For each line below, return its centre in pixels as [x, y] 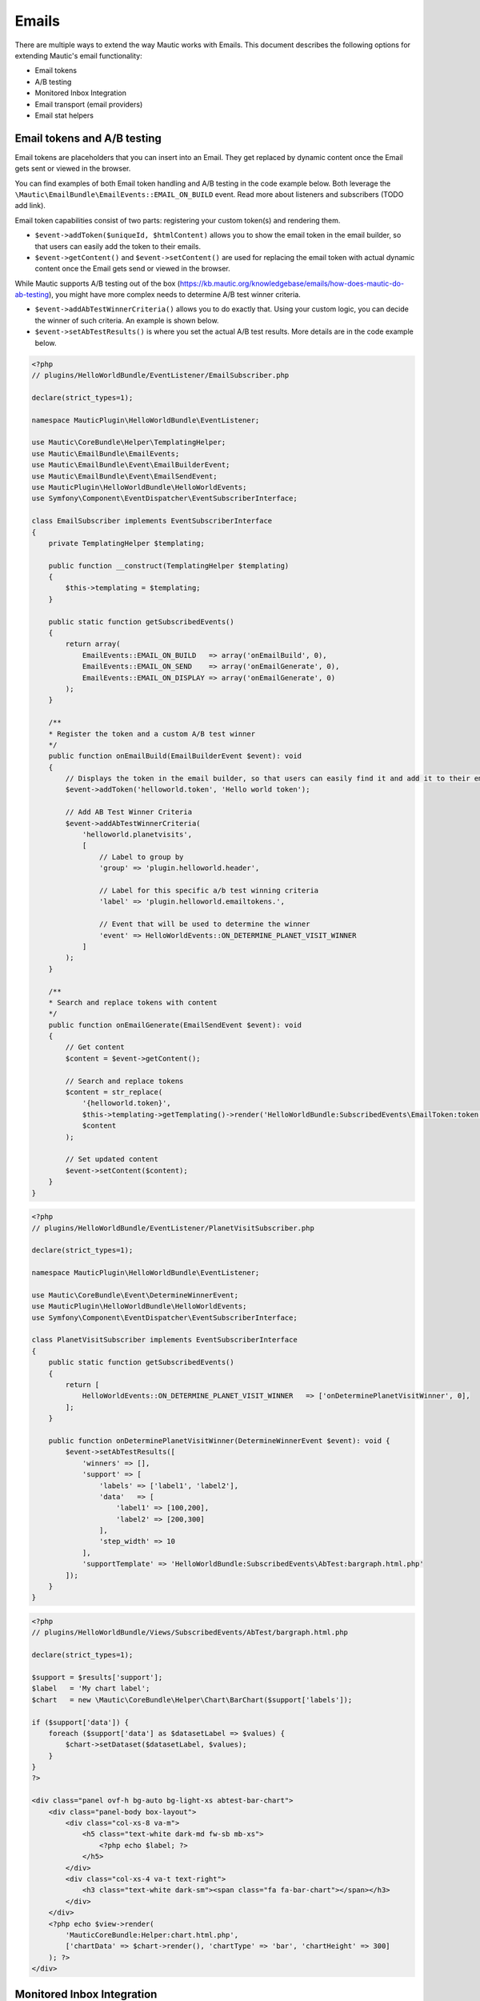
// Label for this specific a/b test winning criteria [209, 890]
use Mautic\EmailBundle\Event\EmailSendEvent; [124, 476]
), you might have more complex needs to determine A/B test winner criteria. [175, 295]
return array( [93, 644]
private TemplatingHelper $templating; [127, 543]
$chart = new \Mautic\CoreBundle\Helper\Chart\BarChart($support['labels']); [192, 1700]
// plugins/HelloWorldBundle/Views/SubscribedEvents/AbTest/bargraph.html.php [190, 1632]
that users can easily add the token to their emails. [118, 246]
